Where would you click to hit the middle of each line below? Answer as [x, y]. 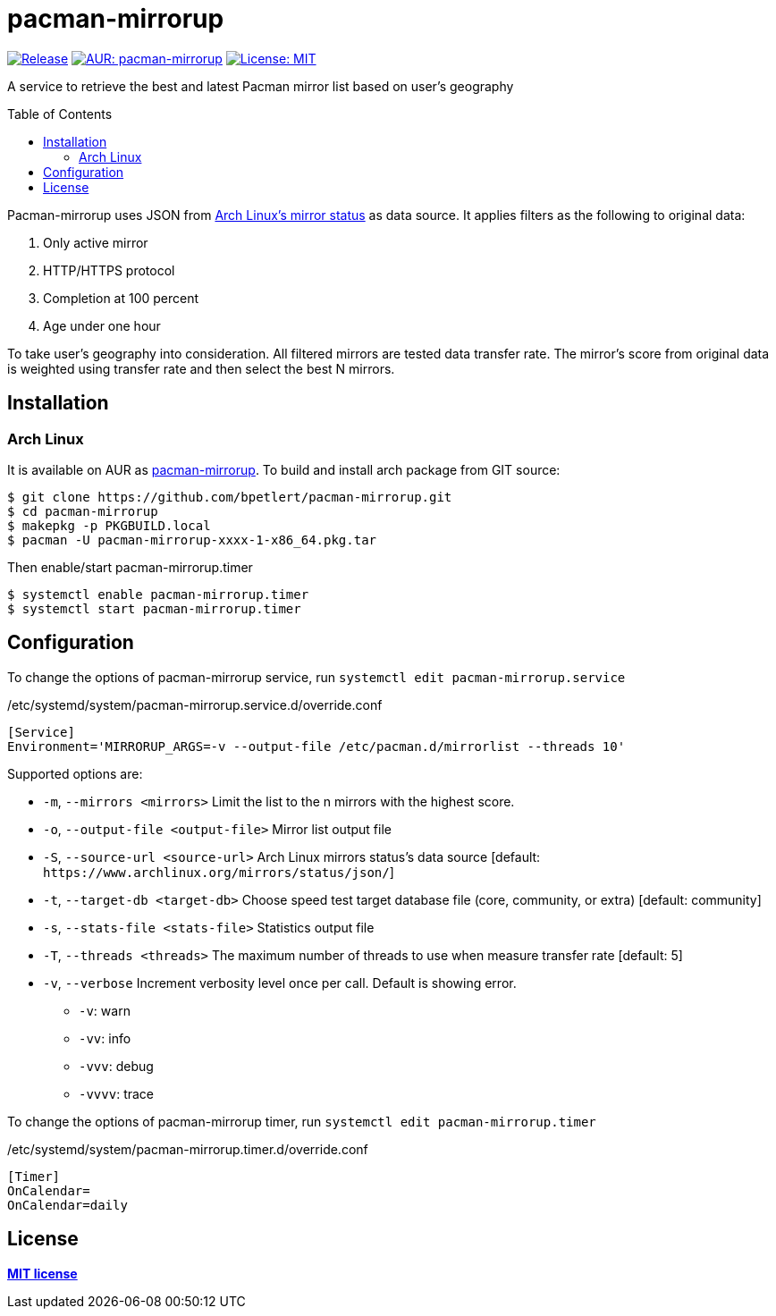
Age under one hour [102, 325]
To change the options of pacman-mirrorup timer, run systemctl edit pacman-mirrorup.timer [302, 1121]
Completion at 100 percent [121, 298]
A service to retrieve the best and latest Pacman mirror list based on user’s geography [261, 86]
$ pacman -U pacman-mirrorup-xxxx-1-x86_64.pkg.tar [192, 540]
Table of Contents [60, 114]
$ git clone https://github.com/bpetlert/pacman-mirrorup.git [230, 497]
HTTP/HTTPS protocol [109, 270]
